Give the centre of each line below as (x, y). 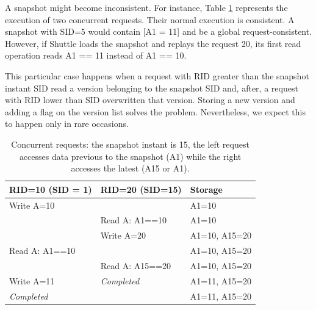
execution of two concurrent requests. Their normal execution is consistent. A (150, 19)
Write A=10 (32, 205)
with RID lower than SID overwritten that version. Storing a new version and (150, 100)
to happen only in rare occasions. (67, 124)
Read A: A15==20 (136, 265)
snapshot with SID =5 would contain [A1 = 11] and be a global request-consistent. (159, 31)
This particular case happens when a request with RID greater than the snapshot (157, 75)
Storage (206, 189)
